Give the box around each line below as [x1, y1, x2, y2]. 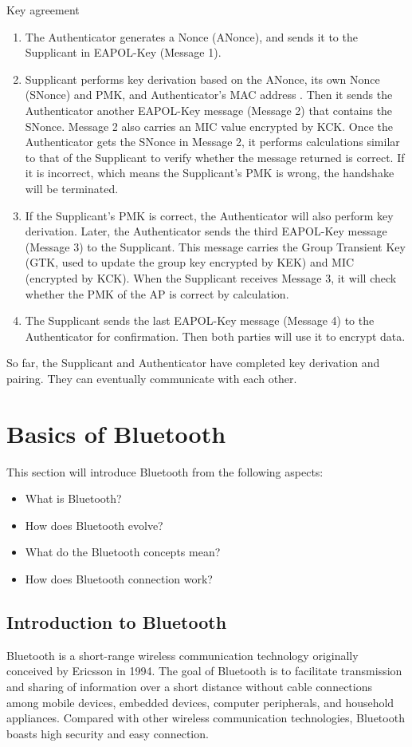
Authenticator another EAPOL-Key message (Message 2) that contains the [25, 101, 393, 118]
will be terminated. [25, 180, 119, 196]
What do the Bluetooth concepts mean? [25, 543, 221, 560]
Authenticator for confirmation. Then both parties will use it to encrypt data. [25, 327, 406, 344]
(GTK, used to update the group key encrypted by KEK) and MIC [25, 254, 355, 271]
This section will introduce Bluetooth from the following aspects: [6, 463, 324, 480]
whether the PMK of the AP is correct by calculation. [25, 285, 289, 302]
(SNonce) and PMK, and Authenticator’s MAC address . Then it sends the [25, 86, 393, 103]
